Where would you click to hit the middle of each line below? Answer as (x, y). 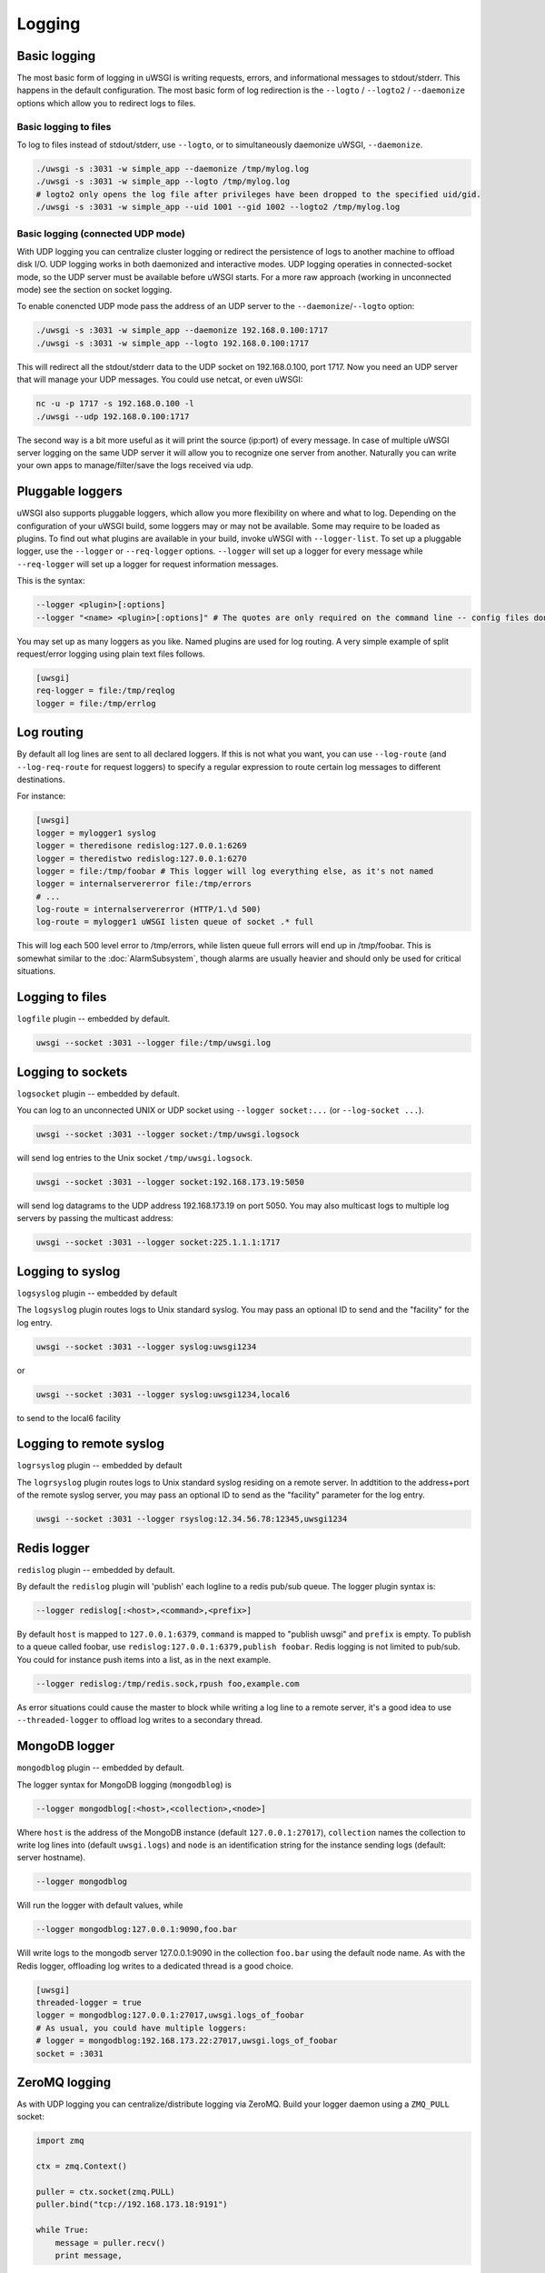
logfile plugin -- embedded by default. (94, 1019)
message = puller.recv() (110, 2243)
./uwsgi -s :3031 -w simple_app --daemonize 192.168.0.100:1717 (182, 330)
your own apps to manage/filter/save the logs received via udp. (135, 466)
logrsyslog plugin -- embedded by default (99, 1466)
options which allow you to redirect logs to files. (106, 103)
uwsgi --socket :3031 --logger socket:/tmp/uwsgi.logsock (168, 1135)
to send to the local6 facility (69, 1417)
